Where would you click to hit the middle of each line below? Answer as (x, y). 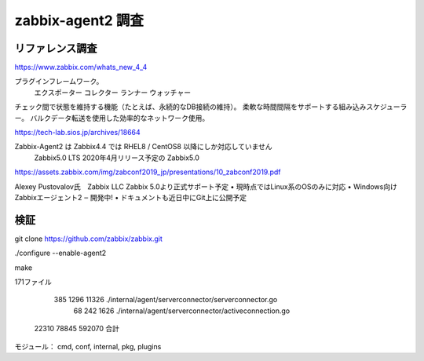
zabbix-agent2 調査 (79, 20)
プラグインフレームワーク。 (59, 82)
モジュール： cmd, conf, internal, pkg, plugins (88, 346)
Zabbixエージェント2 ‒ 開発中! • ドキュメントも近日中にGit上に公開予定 (131, 197)
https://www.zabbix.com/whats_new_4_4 (81, 67)
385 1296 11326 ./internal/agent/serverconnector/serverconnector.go (166, 300)
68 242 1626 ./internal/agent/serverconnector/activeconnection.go (182, 311)
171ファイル (33, 282)
